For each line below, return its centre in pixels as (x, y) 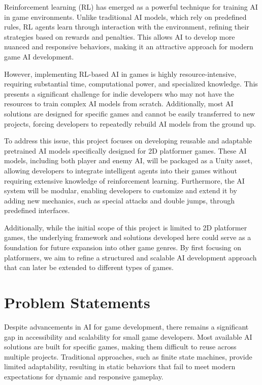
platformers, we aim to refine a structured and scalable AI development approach (130, 257)
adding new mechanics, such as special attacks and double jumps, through (119, 200)
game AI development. (39, 56)
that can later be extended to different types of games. (89, 267)
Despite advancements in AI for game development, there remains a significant (126, 326)
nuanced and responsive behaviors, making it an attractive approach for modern (129, 47)
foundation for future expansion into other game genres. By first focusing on (123, 247)
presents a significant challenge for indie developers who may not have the (119, 93)
